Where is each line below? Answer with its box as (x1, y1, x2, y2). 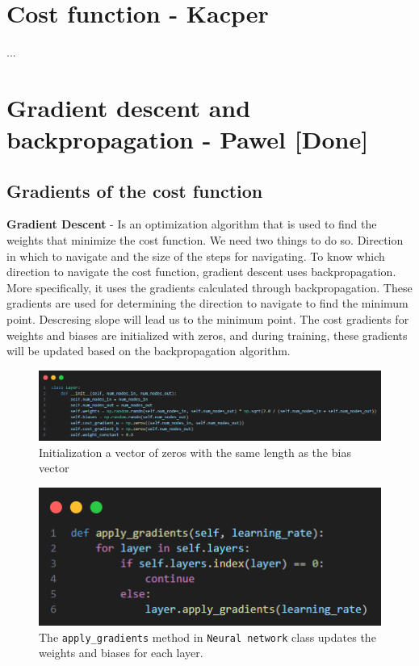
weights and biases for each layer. (39, 644, 203, 661)
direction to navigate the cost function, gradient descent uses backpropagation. (6, 263, 396, 280)
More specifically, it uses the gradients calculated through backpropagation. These (6, 279, 413, 295)
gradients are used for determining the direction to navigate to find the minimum (6, 295, 409, 312)
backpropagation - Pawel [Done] (6, 123, 369, 156)
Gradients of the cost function (6, 178, 263, 203)
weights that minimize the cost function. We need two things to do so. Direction (6, 232, 404, 249)
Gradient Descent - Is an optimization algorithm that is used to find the (6, 216, 377, 232)
